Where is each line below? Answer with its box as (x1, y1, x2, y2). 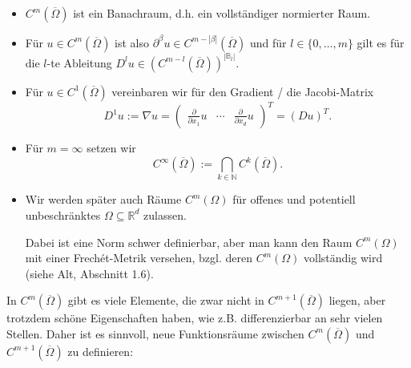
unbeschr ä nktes (25, 206, 101, 223)
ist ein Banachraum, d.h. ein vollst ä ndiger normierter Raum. (73, 5, 371, 21)
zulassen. (143, 206, 187, 223)
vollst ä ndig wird (304, 249, 383, 266)
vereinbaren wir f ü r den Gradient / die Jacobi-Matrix (111, 83, 374, 99)
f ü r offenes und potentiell (232, 191, 356, 208)
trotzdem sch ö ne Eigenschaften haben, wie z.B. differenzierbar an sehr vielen (6, 309, 383, 326)
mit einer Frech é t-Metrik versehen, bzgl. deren (25, 249, 252, 266)
